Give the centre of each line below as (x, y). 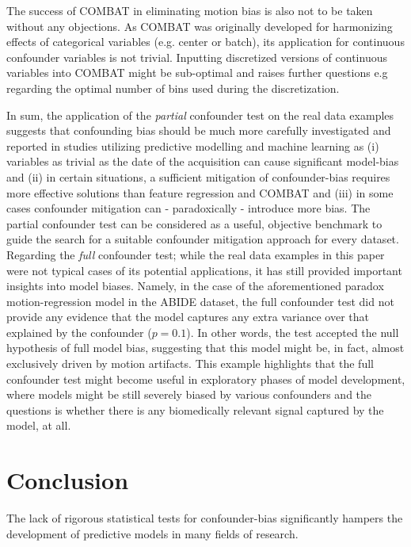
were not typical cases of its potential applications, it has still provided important (204, 270)
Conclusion (68, 480)
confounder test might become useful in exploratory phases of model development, (206, 379)
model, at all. (39, 425)
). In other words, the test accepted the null (293, 332)
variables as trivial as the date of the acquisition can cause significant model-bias (203, 161)
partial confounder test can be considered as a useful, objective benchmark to (194, 223)
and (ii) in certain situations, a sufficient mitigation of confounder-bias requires (198, 176)
